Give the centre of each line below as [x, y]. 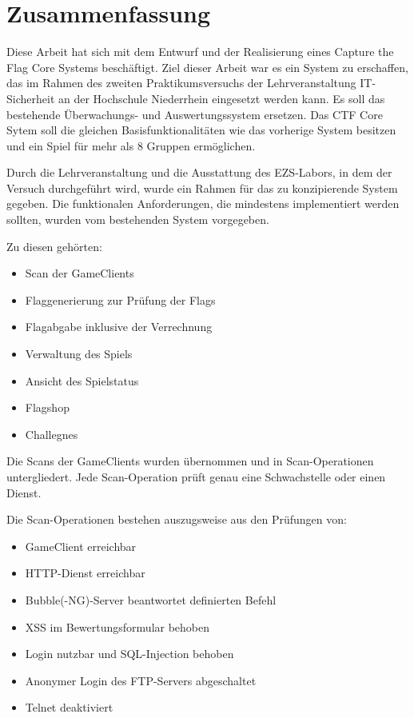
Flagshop [47, 407]
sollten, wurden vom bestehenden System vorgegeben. [138, 219]
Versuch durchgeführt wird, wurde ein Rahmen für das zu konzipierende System [202, 187]
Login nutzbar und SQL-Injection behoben [129, 654]
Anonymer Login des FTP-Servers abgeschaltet [141, 680]
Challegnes [52, 434]
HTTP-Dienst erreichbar [85, 573]
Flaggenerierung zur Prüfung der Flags [120, 299]
